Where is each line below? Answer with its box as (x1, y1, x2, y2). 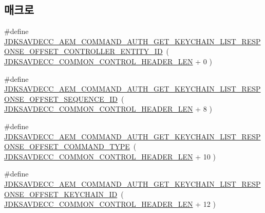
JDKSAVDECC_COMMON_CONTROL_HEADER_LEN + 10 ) (4, 151, 216, 162)
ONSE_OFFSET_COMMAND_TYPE (4, 141, 130, 152)
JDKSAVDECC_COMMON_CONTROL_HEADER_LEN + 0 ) (4, 56, 212, 66)
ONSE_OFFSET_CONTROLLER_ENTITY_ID (4, 46, 163, 57)
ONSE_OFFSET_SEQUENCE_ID (4, 93, 118, 104)
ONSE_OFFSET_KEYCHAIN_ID (4, 188, 118, 199)
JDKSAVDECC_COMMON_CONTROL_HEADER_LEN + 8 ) (4, 103, 212, 114)
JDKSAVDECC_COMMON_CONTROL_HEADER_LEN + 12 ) (4, 199, 216, 209)
